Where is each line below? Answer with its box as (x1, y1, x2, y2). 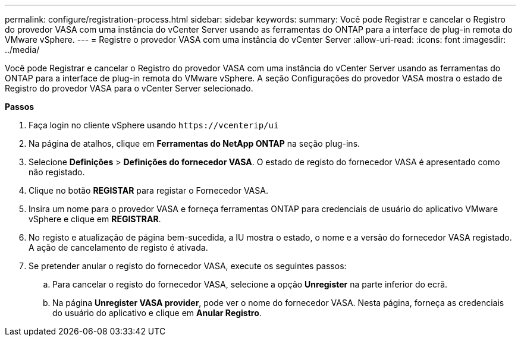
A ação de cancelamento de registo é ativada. (29, 242, 208, 252)
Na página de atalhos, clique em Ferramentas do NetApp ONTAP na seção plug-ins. (29, 138, 360, 149)
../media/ (5, 45, 40, 55)
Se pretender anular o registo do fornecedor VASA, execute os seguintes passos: (29, 261, 347, 271)
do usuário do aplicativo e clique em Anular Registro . (52, 308, 262, 318)
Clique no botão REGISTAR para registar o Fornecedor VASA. (29, 185, 268, 195)
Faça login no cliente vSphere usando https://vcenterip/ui (29, 120, 279, 130)
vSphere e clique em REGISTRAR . (29, 214, 161, 224)
